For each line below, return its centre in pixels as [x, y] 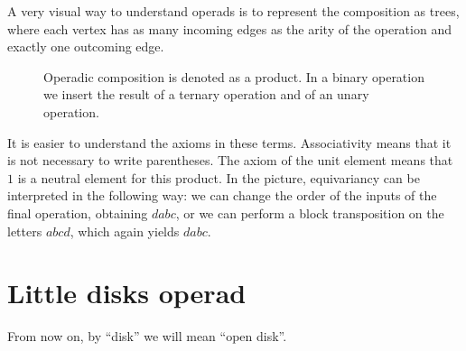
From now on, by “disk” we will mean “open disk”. [147, 336]
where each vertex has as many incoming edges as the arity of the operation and [229, 28]
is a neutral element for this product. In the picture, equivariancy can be [219, 177]
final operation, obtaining [78, 212]
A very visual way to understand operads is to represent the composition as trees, [233, 11]
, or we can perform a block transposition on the [310, 212]
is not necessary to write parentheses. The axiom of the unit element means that [230, 160]
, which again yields [125, 231]
